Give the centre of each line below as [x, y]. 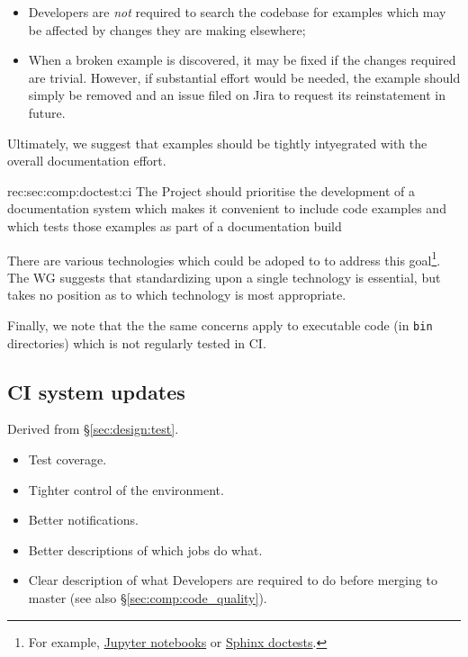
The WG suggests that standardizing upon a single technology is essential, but [224, 277]
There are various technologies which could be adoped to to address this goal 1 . [224, 258]
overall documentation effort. [87, 161]
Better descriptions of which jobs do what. [145, 549]
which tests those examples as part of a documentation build [175, 225]
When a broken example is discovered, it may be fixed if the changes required [242, 60]
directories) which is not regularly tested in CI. [137, 342]
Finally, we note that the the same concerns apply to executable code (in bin [220, 324]
